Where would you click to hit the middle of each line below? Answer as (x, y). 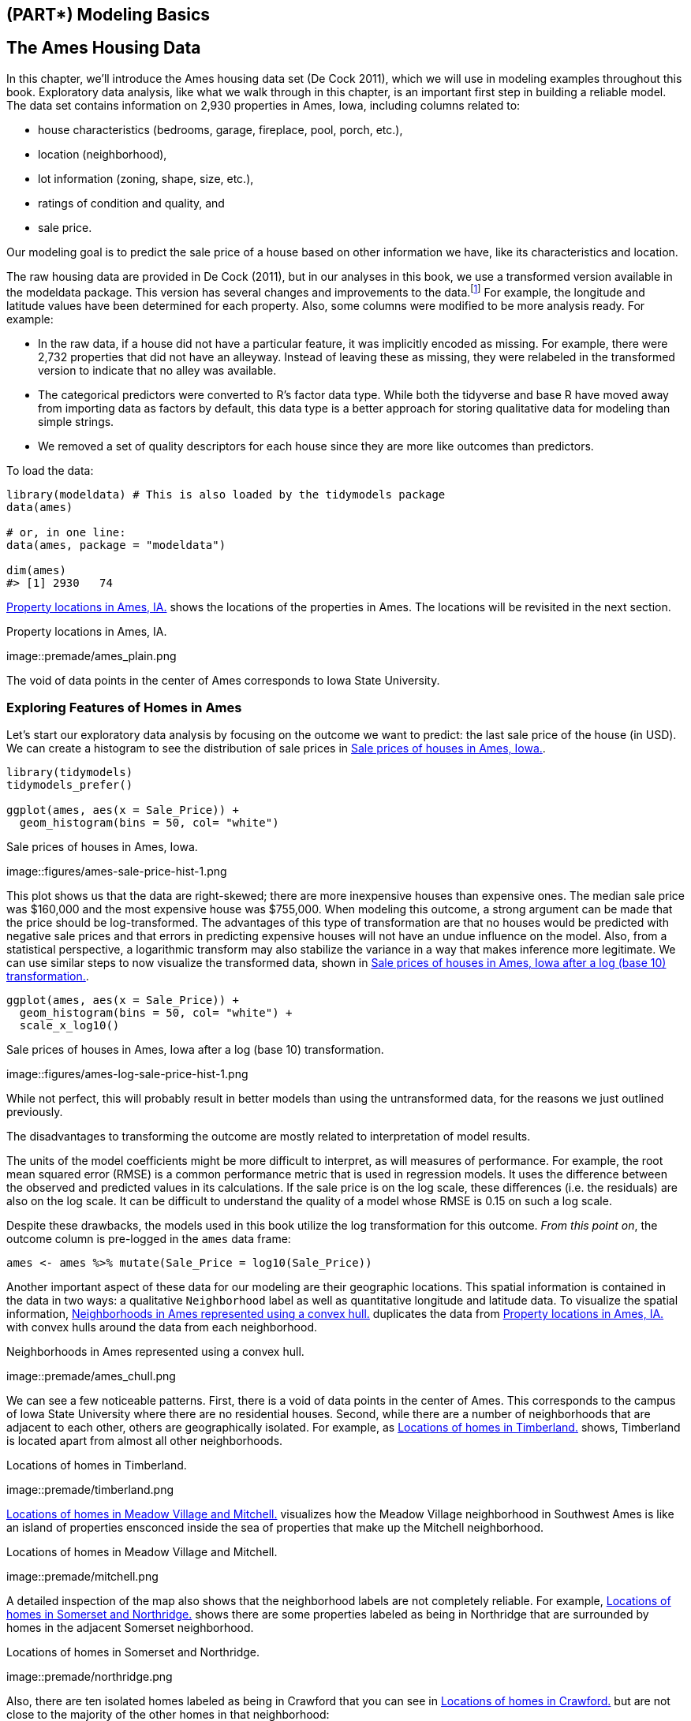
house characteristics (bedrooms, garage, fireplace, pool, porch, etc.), (220, 129)
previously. (35, 1112)
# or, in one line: (66, 532)
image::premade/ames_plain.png (92, 655)
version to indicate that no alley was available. (157, 370)
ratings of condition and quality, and (131, 203)
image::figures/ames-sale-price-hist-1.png (117, 872)
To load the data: (50, 470)
